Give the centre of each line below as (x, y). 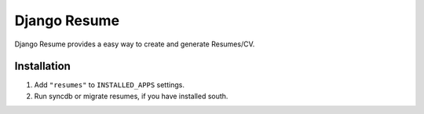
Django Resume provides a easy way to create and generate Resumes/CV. (135, 44)
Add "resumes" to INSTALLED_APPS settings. (109, 85)
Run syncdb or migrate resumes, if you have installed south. (131, 96)
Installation (42, 66)
